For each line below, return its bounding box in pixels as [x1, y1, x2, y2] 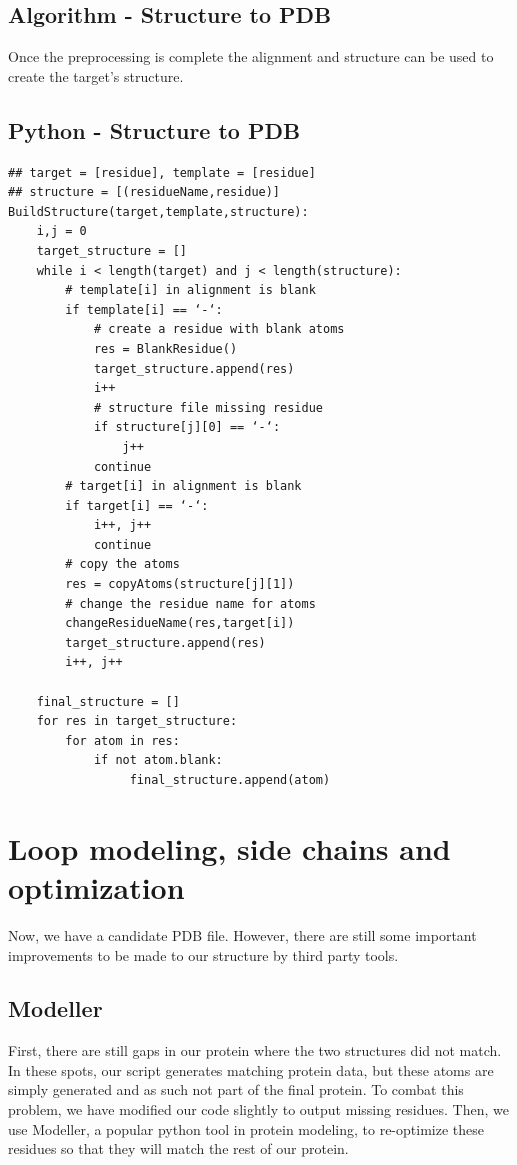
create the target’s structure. [8, 65, 184, 86]
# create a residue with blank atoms [93, 322, 345, 337]
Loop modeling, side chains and [8, 827, 451, 868]
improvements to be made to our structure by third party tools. [8, 944, 399, 965]
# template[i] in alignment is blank [65, 283, 316, 298]
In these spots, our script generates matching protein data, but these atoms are [8, 1059, 494, 1080]
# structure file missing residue [93, 400, 323, 415]
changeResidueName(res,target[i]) [65, 616, 295, 631]
